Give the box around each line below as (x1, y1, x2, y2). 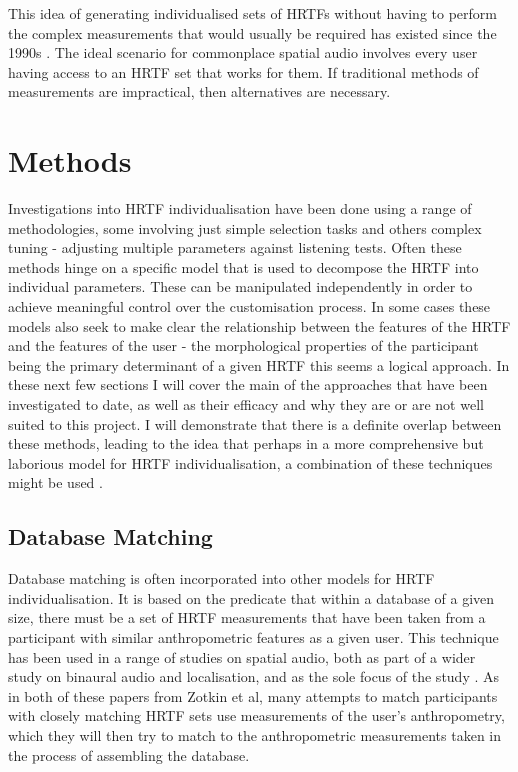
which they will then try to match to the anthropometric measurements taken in (8, 724, 502, 745)
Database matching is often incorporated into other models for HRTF (8, 568, 435, 589)
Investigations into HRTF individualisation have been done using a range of (8, 198, 472, 219)
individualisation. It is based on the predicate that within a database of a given (8, 587, 495, 608)
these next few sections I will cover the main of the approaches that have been (8, 374, 488, 395)
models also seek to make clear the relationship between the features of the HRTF (8, 315, 511, 336)
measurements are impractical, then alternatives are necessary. (8, 81, 391, 102)
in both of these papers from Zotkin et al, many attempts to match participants (8, 685, 498, 706)
